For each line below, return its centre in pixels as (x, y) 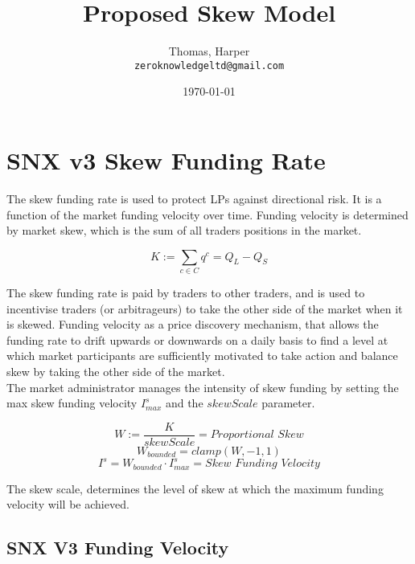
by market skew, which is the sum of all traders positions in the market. (184, 230)
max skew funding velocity (72, 403)
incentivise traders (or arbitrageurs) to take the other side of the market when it (205, 308)
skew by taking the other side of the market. (116, 371)
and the (184, 403)
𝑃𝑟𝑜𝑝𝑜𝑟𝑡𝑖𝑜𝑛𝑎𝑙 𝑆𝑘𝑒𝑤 (257, 435)
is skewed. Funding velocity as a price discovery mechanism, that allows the (193, 324)
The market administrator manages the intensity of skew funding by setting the (203, 387)
